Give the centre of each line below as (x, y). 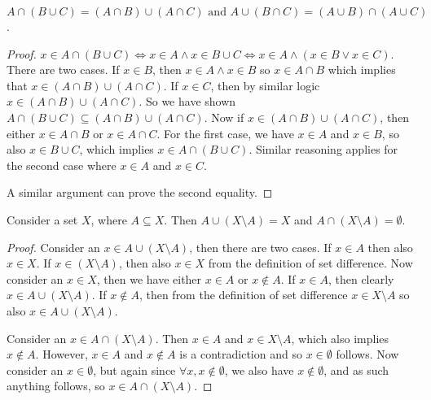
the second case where (62, 165)
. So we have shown (187, 101)
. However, (62, 354)
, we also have (259, 370)
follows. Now (367, 354)
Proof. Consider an (53, 247)
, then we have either (149, 278)
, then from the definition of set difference (243, 295)
